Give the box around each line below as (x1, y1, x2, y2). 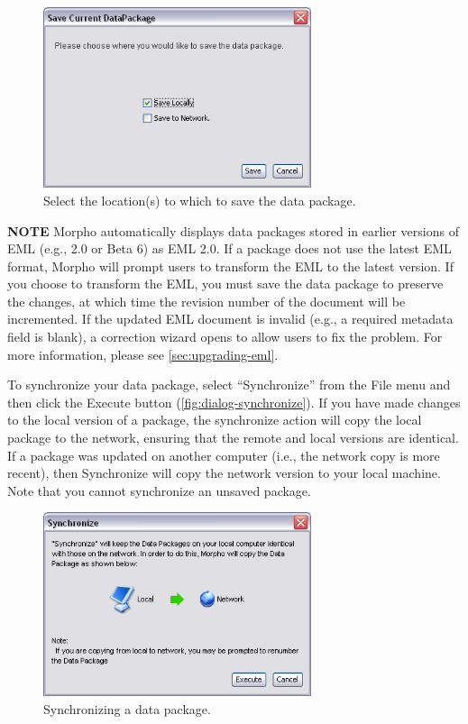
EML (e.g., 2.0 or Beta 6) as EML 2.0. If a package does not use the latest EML (7, 239, 452, 258)
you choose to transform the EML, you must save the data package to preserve (7, 274, 444, 293)
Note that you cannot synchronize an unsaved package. (7, 481, 311, 499)
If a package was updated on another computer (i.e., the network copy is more (7, 445, 440, 464)
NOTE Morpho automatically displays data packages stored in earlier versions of (7, 221, 459, 240)
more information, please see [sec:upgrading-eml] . (7, 344, 279, 363)
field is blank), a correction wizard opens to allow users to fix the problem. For (7, 327, 443, 346)
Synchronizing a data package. (43, 700, 211, 719)
